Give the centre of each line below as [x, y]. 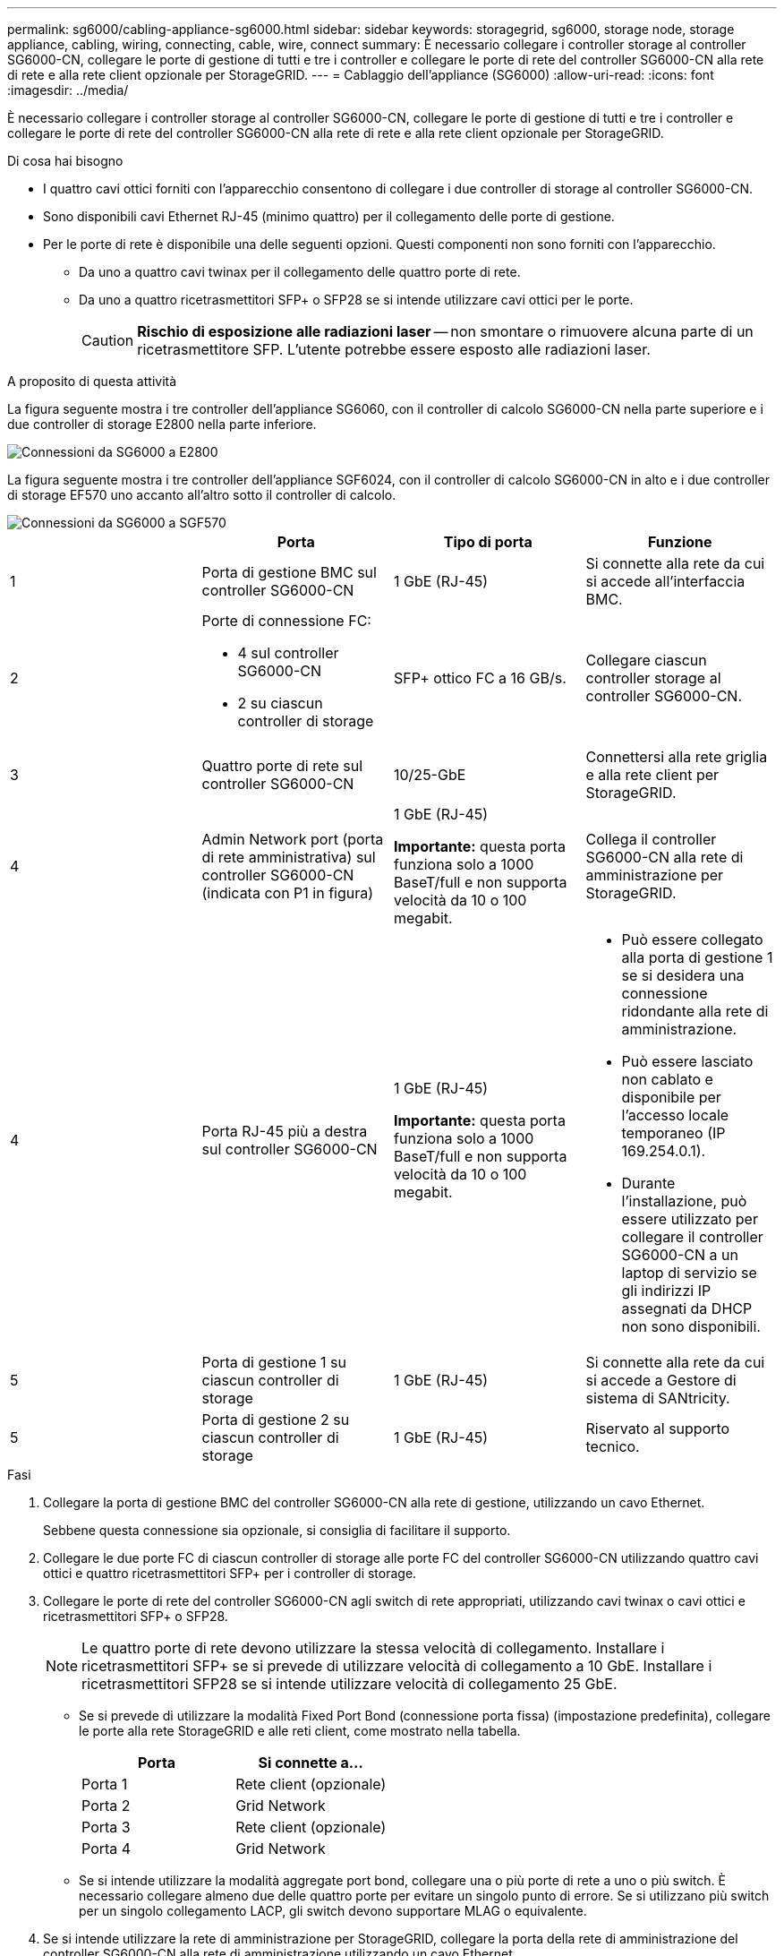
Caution [108, 340]
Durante [648, 1183]
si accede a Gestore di [661, 1380]
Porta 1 [105, 1784]
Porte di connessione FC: [286, 621]
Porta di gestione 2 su [276, 1420]
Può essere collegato [692, 939]
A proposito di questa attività [92, 381]
